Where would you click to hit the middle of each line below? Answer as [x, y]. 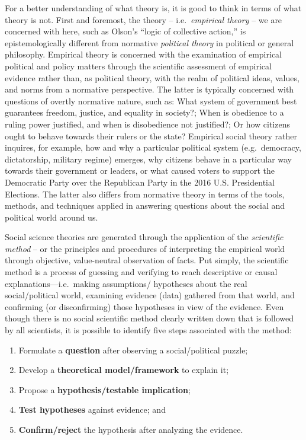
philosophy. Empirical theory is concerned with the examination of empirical [143, 54]
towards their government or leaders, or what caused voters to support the [140, 170]
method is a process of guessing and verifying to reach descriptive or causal [141, 272]
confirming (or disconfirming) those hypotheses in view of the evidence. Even [144, 306]
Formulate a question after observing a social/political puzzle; [133, 350]
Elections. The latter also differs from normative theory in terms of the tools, [145, 194]
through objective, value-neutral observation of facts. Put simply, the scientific [147, 260]
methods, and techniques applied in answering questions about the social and [145, 205]
